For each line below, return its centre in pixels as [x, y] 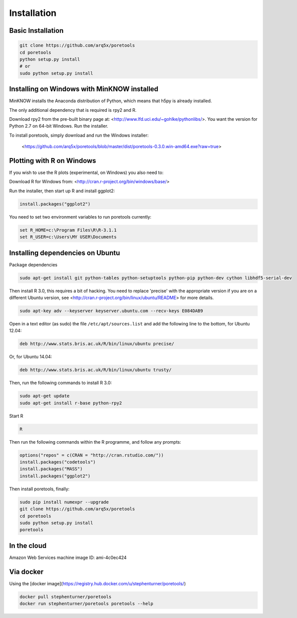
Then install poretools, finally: [39, 489]
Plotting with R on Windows [53, 161]
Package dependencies [33, 265]
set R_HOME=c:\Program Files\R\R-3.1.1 [68, 230]
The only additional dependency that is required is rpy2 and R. [73, 110]
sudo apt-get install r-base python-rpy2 [71, 403]
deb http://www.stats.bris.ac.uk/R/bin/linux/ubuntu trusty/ [96, 370]
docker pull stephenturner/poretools [66, 597]
